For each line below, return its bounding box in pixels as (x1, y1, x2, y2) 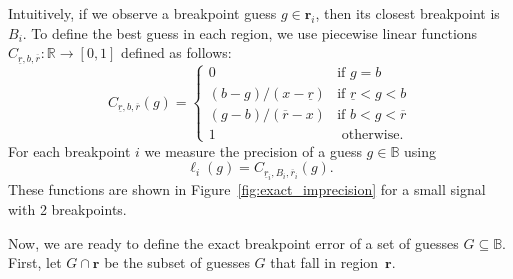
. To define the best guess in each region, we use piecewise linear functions (22, 22, 478, 43)
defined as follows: (121, 42, 232, 63)
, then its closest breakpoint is (315, 3, 500, 23)
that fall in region (270, 252, 379, 273)
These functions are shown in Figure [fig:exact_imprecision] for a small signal (8, 179, 486, 200)
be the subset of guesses (104, 252, 250, 273)
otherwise (341, 127, 400, 142)
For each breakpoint (8, 140, 131, 161)
